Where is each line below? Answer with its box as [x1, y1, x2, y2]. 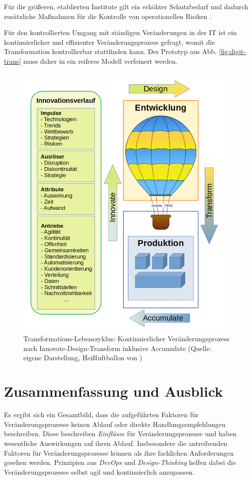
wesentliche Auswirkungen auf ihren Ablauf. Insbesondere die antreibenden [4, 438, 228, 448]
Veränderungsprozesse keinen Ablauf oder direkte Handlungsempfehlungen [4, 419, 226, 429]
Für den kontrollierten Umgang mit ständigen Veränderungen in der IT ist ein [4, 27, 237, 37]
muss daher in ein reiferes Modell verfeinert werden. [23, 55, 178, 66]
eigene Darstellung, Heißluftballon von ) [23, 352, 143, 363]
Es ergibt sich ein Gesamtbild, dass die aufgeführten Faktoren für [4, 409, 199, 420]
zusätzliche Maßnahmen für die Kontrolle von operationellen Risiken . [4, 11, 212, 21]
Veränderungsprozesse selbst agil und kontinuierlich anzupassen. [4, 466, 195, 477]
